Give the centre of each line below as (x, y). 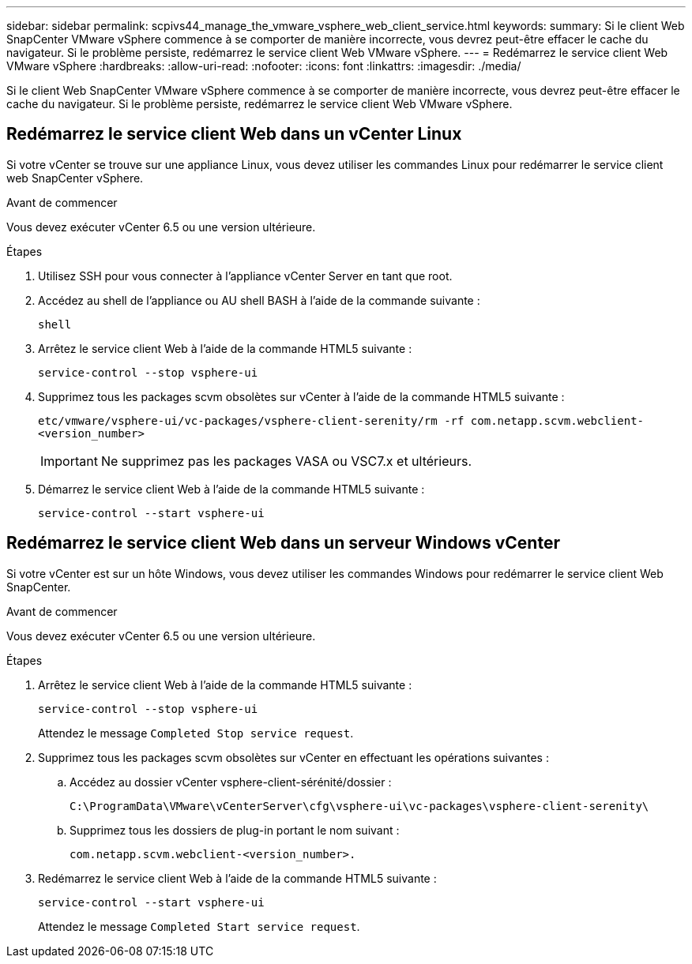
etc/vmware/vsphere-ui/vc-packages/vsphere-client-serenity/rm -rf (251, 420)
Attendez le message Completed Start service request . (199, 926)
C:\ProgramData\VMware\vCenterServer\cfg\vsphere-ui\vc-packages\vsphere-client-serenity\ (359, 806)
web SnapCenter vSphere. (75, 178)
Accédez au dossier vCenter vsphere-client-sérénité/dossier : (231, 782)
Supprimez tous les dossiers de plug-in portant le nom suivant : (235, 830)
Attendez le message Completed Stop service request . (196, 733)
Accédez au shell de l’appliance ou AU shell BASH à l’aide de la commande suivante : (259, 300)
